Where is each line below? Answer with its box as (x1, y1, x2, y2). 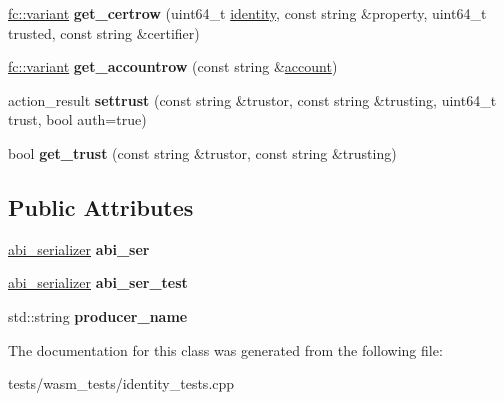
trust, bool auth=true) (8, 109, 147, 130)
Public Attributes (8, 191, 194, 222)
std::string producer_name (8, 305, 188, 326)
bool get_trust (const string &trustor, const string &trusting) (8, 142, 397, 163)
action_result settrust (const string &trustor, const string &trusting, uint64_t (8, 89, 497, 110)
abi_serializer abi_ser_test (8, 272, 188, 293)
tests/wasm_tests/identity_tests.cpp (8, 373, 235, 394)
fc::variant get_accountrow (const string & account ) (8, 56, 338, 77)
